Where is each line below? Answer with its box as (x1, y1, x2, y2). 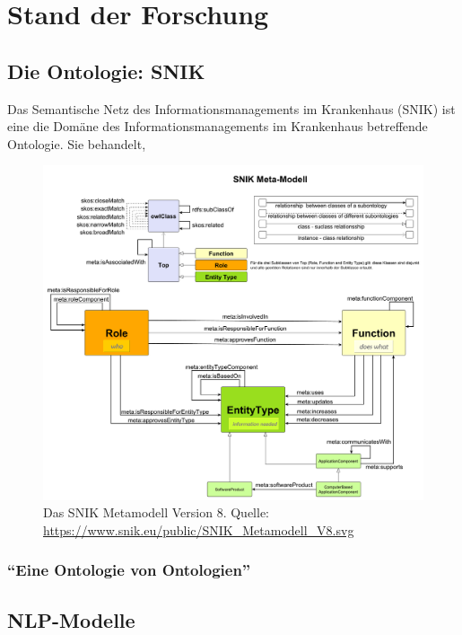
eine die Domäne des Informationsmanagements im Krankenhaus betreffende (7, 117, 428, 136)
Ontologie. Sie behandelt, (7, 134, 146, 153)
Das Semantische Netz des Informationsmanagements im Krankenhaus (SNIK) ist (7, 99, 456, 118)
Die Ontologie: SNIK (7, 57, 205, 84)
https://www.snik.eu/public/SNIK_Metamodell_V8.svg (43, 520, 354, 539)
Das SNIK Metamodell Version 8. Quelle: (43, 503, 269, 522)
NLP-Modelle (7, 605, 135, 633)
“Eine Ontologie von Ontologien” (7, 559, 251, 581)
